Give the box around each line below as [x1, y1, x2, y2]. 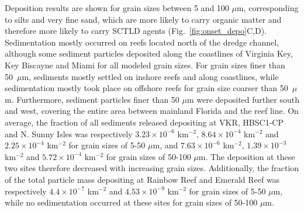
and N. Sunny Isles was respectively [5, 127, 133, 140]
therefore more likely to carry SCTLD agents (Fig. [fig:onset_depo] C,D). [5, 25, 267, 37]
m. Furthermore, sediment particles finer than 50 [5, 93, 179, 105]
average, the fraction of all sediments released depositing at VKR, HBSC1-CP [5, 116, 284, 128]
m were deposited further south [186, 93, 299, 105]
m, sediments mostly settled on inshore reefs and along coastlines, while [22, 70, 279, 82]
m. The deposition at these [198, 150, 295, 162]
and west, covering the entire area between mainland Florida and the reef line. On [5, 105, 299, 117]
